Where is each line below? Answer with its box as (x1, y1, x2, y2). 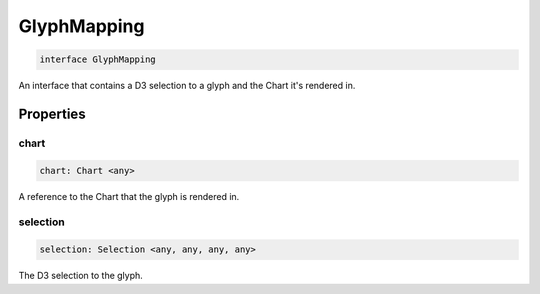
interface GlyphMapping (39, 54, 157, 65)
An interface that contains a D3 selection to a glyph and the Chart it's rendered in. (18, 80, 356, 92)
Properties (18, 105, 86, 122)
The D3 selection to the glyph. (18, 270, 144, 282)
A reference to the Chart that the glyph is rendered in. (18, 190, 240, 202)
